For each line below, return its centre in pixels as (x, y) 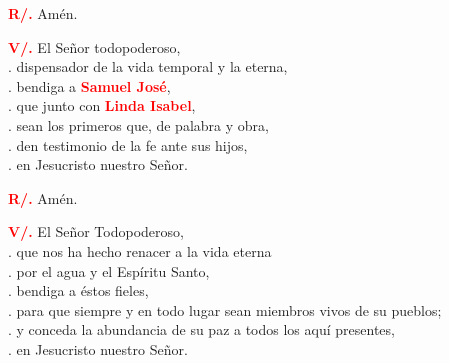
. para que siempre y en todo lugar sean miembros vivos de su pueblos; (225, 309)
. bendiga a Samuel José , (89, 85)
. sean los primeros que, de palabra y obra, (138, 124)
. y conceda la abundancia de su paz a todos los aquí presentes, (201, 329)
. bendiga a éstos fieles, (78, 290)
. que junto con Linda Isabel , (102, 105)
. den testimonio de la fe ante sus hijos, (128, 144)
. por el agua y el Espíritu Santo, (109, 270)
